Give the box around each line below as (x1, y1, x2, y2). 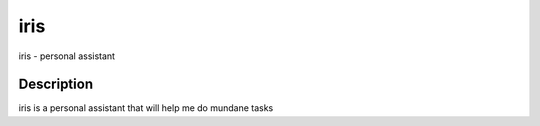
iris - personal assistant (18, 50, 115, 62)
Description (18, 76, 94, 93)
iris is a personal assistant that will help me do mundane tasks (18, 102, 274, 114)
